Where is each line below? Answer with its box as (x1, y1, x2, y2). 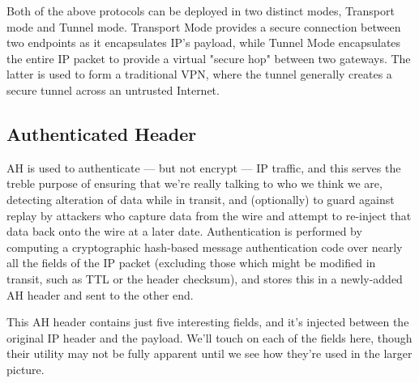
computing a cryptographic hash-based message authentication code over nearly (6, 238, 403, 255)
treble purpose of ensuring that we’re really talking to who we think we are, (6, 175, 383, 192)
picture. (6, 360, 45, 377)
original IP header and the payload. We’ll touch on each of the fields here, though (6, 329, 413, 346)
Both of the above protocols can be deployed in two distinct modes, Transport (6, 2, 395, 19)
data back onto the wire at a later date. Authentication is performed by (6, 223, 362, 240)
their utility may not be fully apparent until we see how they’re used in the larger (6, 345, 413, 362)
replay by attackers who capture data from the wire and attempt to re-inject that (6, 206, 412, 223)
